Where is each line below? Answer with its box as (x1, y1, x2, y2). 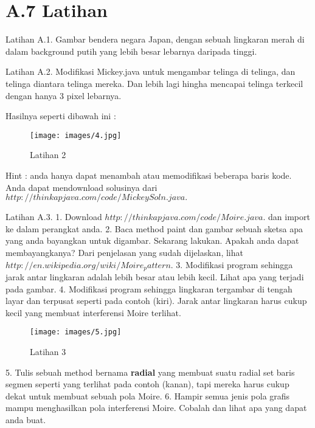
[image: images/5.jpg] (30, 328, 122, 337)
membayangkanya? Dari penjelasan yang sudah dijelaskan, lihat (5, 246, 243, 258)
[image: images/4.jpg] (30, 131, 122, 140)
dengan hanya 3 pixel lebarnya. (5, 89, 122, 102)
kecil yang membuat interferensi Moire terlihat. (5, 306, 181, 319)
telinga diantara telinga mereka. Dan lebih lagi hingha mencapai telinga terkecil (5, 77, 303, 89)
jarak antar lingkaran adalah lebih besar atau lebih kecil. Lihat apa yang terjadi (5, 270, 304, 283)
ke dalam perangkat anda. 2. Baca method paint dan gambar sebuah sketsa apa (5, 222, 303, 235)
